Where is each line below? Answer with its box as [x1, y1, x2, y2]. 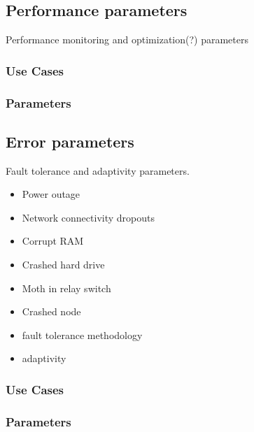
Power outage [22, 187, 80, 201]
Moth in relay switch [22, 280, 111, 295]
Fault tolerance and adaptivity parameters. [6, 163, 190, 178]
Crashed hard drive [22, 257, 105, 272]
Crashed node [22, 304, 81, 319]
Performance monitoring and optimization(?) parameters [6, 32, 248, 47]
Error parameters [6, 130, 134, 152]
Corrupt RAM [22, 233, 84, 248]
